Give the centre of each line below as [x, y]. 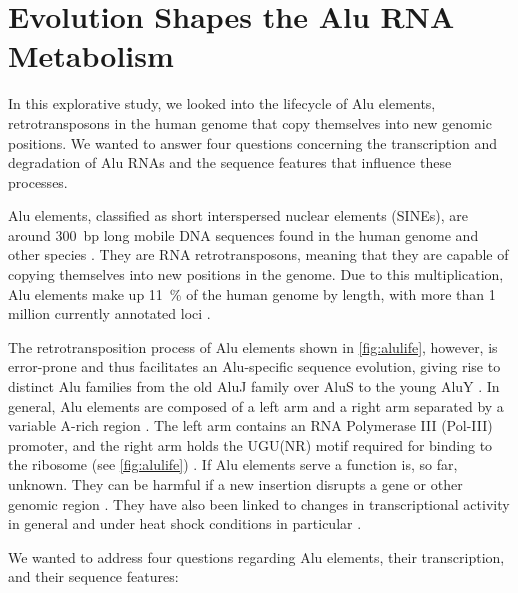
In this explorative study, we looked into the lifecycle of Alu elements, [222, 103]
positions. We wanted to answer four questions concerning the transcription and [253, 142]
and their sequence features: [93, 576]
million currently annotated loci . [109, 313]
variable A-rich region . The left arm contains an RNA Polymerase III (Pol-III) [250, 425]
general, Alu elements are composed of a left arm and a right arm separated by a [256, 405]
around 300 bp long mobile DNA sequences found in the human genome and [243, 234]
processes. [38, 181]
